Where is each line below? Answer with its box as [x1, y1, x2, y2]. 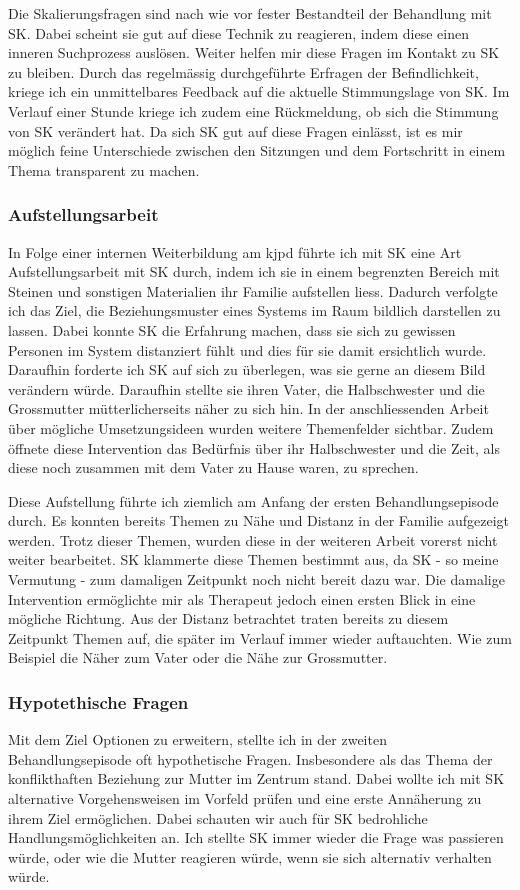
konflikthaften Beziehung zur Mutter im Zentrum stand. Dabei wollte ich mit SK [8, 768, 505, 789]
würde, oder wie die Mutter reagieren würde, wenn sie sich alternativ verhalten [8, 846, 492, 867]
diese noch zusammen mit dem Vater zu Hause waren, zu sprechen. [8, 457, 419, 478]
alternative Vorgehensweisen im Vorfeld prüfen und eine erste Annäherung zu [8, 788, 482, 809]
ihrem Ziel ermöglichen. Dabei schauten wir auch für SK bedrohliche [8, 807, 428, 828]
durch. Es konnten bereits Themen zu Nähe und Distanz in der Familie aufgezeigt [8, 510, 510, 531]
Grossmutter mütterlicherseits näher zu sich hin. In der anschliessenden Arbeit [8, 398, 489, 419]
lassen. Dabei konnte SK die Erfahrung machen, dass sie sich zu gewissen [8, 319, 456, 340]
